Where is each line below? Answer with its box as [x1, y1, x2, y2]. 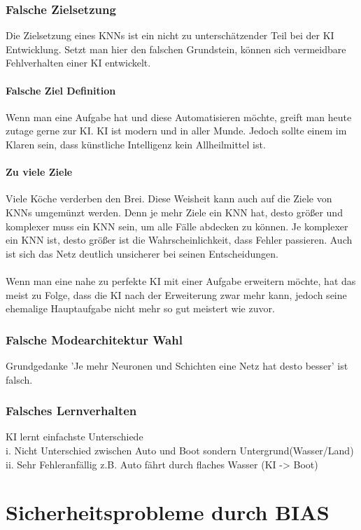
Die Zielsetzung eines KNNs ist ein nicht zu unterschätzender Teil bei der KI [6, 28, 334, 43]
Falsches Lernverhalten [6, 402, 137, 419]
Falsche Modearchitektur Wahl [6, 330, 183, 348]
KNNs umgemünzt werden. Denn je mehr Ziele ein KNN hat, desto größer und [6, 204, 343, 219]
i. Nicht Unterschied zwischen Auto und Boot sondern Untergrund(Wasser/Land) [6, 442, 354, 457]
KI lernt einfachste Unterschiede [6, 429, 143, 444]
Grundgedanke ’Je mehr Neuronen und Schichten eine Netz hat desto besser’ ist [6, 358, 348, 372]
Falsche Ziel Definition [6, 83, 116, 97]
